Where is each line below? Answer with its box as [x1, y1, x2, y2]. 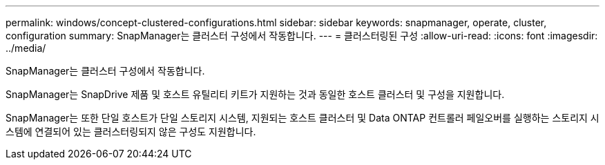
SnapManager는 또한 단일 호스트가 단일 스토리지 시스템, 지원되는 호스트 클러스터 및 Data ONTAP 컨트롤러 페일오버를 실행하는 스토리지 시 [6, 112, 599, 124]
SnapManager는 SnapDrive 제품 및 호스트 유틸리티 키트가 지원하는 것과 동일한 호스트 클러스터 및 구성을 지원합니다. [6, 88, 505, 100]
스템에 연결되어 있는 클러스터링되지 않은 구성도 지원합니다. [6, 126, 256, 137]
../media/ [6, 42, 46, 54]
